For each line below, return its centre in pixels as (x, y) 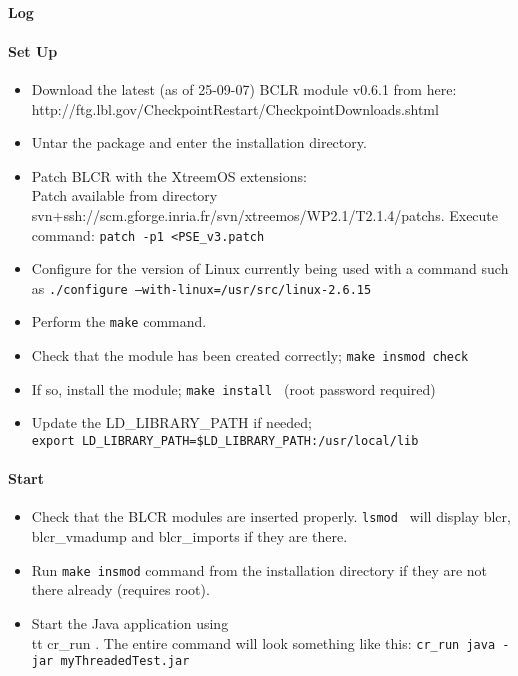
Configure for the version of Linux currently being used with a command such (270, 268)
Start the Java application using (130, 622)
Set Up (33, 50)
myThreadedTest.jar (125, 661)
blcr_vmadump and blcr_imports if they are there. (189, 536)
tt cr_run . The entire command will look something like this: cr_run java (263, 642)
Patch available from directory (124, 195)
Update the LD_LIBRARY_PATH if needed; (172, 422)
